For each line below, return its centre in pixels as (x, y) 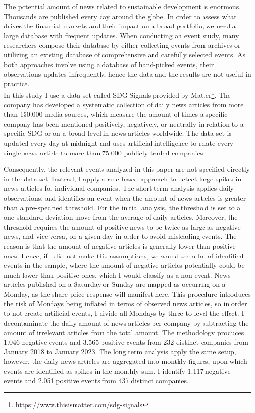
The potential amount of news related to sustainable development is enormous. (123, 6)
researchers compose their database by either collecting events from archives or (122, 45)
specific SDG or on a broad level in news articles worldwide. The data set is (118, 133)
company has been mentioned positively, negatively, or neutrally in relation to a (124, 123)
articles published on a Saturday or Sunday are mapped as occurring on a (115, 284)
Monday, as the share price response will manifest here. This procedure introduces (127, 294)
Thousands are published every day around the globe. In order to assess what (120, 16)
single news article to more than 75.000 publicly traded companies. (104, 152)
